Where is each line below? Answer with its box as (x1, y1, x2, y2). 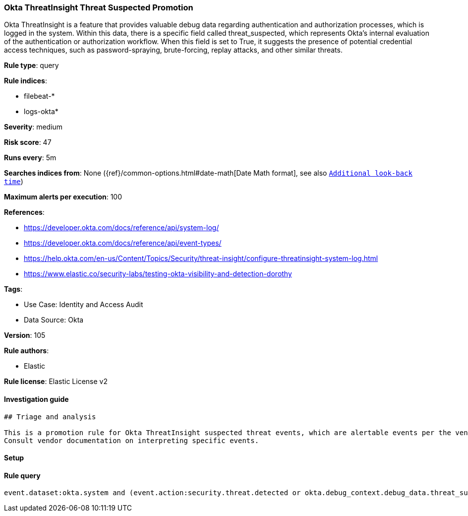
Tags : (4, 285, 23, 294)
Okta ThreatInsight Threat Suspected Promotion (4, 2, 193, 12)
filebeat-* (24, 92, 55, 101)
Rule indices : (4, 76, 47, 85)
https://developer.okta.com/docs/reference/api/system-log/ (24, 223, 219, 232)
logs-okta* (24, 107, 58, 116)
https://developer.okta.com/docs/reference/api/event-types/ (24, 239, 222, 248)
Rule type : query (4, 61, 59, 70)
